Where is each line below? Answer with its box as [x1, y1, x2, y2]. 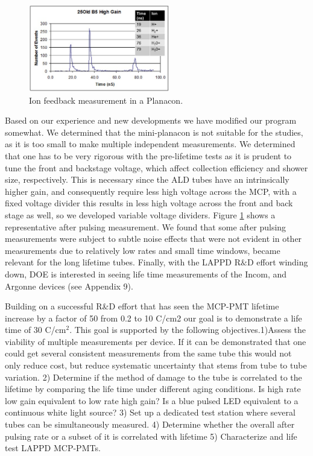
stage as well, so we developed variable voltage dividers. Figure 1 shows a [5, 208, 276, 221]
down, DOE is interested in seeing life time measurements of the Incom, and [5, 267, 287, 280]
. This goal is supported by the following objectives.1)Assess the [69, 323, 306, 336]
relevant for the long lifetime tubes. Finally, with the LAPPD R [5, 256, 241, 268]
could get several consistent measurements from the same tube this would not [5, 347, 292, 359]
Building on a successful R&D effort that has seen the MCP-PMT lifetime [5, 300, 279, 312]
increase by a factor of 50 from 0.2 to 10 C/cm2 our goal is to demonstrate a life [5, 311, 302, 324]
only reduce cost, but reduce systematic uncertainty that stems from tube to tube [5, 359, 307, 372]
